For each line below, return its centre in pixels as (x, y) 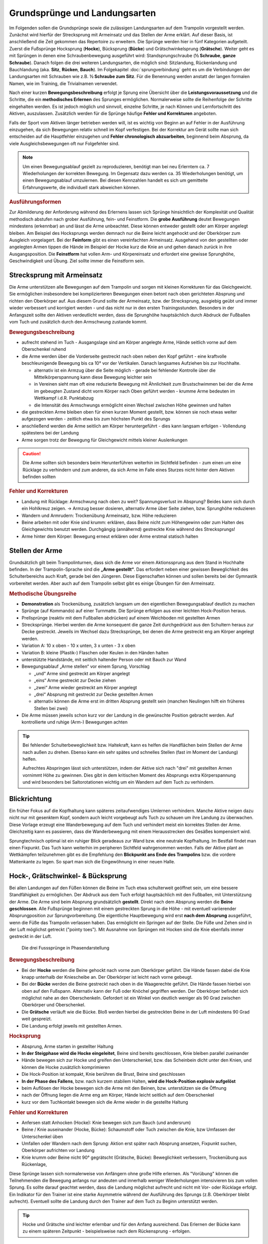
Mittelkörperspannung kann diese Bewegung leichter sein (93, 377)
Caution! (32, 453)
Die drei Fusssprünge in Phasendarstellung (66, 947)
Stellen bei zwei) (51, 708)
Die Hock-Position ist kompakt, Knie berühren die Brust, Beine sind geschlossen (103, 1074)
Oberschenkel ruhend (44, 349)
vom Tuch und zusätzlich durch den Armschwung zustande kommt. (78, 322)
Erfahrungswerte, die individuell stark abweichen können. (81, 187)
